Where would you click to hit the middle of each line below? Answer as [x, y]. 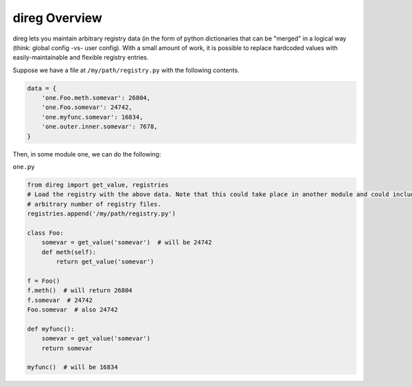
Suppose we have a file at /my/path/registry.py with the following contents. [126, 70]
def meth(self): [69, 252]
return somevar [67, 348]
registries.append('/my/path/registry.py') [102, 214]
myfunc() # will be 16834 [72, 367]
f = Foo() [44, 281]
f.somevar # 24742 [60, 300]
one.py [24, 167]
